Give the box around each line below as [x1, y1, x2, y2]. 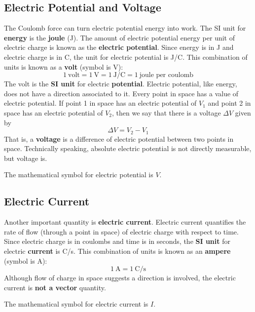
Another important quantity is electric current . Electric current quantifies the [4, 217, 246, 227]
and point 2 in [208, 98, 251, 108]
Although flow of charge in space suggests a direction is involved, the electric [4, 273, 236, 283]
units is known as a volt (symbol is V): [4, 61, 123, 72]
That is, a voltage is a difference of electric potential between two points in [4, 133, 234, 144]
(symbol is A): [4, 255, 47, 266]
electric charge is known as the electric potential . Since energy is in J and [4, 42, 234, 52]
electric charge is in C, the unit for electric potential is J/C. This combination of [4, 51, 248, 62]
